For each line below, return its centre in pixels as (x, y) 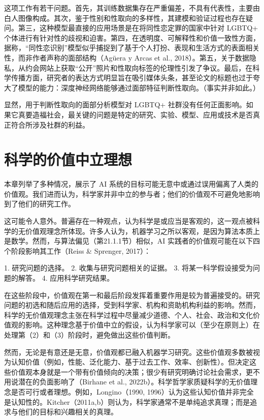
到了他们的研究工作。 (40, 204)
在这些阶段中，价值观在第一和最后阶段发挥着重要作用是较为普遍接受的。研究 (132, 295)
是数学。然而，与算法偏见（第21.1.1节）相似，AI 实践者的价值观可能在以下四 (132, 241)
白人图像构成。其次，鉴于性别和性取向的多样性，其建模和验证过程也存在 (125, 18)
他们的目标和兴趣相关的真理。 (68, 412)
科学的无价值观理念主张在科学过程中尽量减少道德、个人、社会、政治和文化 (128, 314)
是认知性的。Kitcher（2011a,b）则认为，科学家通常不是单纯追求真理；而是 (127, 401)
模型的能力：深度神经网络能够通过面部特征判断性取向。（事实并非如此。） (139, 87)
